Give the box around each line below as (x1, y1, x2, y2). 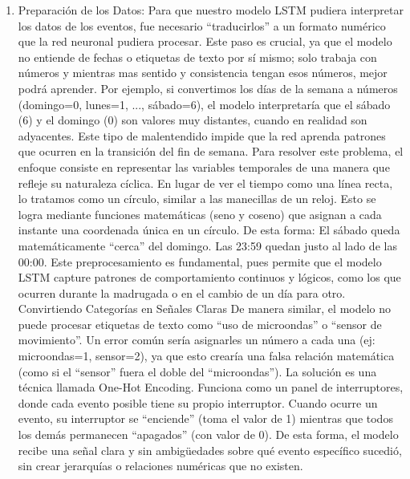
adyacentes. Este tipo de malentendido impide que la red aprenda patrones (18, 127, 386, 144)
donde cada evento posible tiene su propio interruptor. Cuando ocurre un (18, 394, 378, 411)
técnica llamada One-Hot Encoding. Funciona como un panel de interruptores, (18, 379, 404, 396)
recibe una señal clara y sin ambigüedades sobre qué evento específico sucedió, (18, 441, 402, 458)
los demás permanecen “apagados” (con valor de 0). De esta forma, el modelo (18, 426, 399, 443)
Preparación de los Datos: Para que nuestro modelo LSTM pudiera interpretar (18, 2, 404, 18)
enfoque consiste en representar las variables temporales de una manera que (18, 158, 390, 175)
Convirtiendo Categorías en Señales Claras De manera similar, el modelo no (18, 300, 392, 317)
